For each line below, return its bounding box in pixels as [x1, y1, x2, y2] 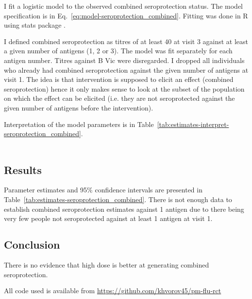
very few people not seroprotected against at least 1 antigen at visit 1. [4, 213, 213, 223]
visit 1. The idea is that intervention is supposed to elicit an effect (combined [4, 74, 234, 84]
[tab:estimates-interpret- [157, 119, 229, 129]
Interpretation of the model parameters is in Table [4, 119, 154, 129]
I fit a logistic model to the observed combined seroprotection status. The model [4, 1, 243, 11]
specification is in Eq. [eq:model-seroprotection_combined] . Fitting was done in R [4, 10, 248, 20]
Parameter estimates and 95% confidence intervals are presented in [4, 185, 202, 195]
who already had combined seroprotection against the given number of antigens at [4, 64, 249, 75]
